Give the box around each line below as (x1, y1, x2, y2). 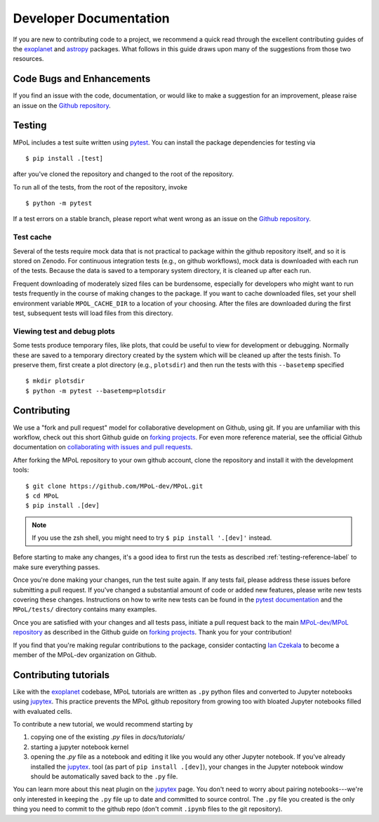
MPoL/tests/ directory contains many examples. (13, 605, 157, 614)
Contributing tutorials (13, 669, 110, 681)
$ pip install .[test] (25, 154, 104, 162)
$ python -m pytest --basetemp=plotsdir (25, 387, 166, 395)
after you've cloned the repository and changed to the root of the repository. (13, 170, 234, 178)
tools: (13, 465, 29, 474)
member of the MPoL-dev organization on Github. (13, 651, 157, 659)
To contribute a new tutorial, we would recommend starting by (13, 720, 193, 729)
